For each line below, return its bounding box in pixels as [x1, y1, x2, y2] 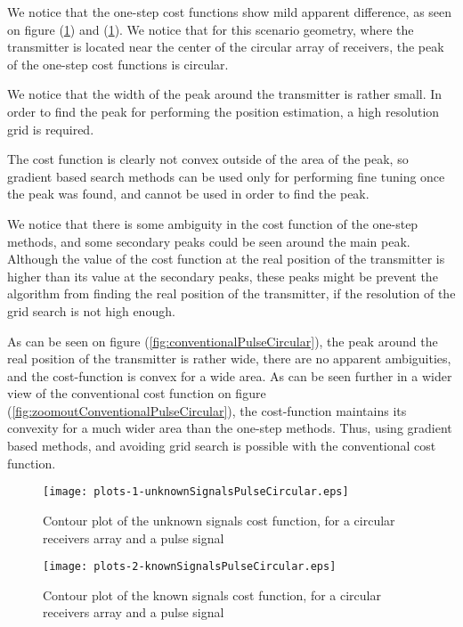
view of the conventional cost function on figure [7, 384, 266, 403]
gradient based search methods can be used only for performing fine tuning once [7, 167, 445, 185]
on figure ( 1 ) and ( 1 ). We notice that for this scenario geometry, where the [7, 20, 414, 38]
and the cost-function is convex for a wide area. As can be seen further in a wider [7, 366, 452, 385]
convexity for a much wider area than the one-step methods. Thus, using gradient [7, 419, 452, 437]
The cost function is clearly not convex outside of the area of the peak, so [7, 150, 409, 168]
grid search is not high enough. [7, 301, 175, 320]
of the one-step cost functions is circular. [7, 54, 229, 73]
